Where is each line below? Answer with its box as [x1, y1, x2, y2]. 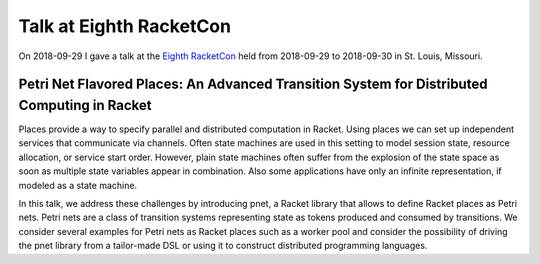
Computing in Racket [18, 96, 152, 114]
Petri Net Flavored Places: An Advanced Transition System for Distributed [18, 76, 488, 93]
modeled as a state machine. [18, 179, 138, 191]
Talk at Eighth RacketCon [18, 15, 232, 37]
